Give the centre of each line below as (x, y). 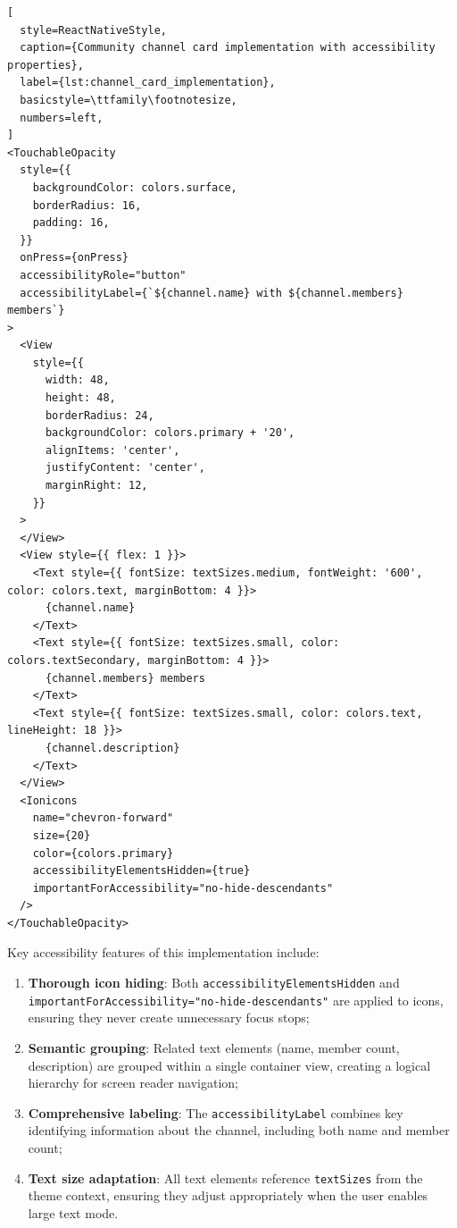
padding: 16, (71, 223)
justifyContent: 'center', (125, 468)
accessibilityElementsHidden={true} (141, 871)
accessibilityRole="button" (103, 275)
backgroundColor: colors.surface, (135, 187)
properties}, (46, 65)
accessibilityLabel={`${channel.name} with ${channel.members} (212, 293)
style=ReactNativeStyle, (93, 30)
